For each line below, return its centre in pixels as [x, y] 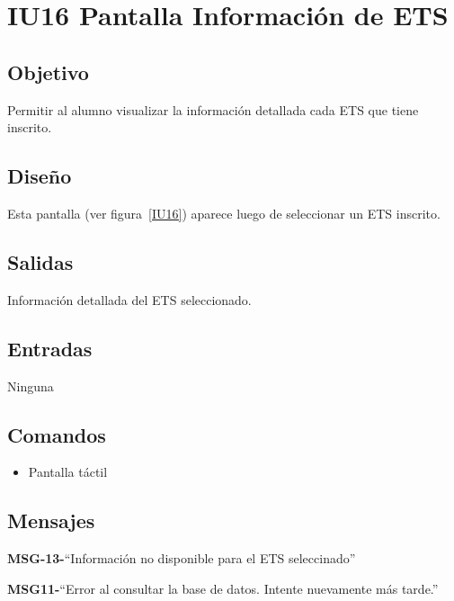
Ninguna [31, 386]
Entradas [50, 348]
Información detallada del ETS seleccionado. [129, 299]
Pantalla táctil [68, 472]
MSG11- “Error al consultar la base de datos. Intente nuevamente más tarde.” [223, 588]
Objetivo [48, 72]
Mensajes [51, 520]
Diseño [40, 176]
